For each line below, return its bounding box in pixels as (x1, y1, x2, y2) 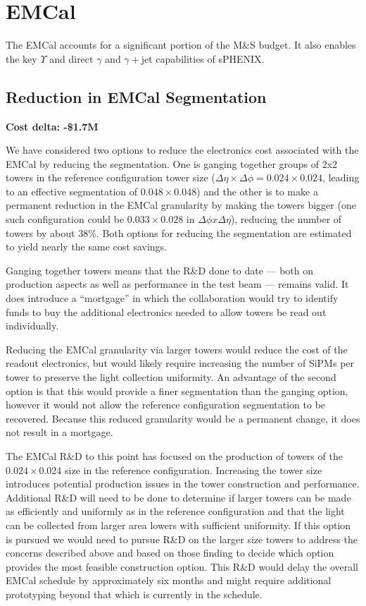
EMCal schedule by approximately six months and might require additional (6, 573, 332, 588)
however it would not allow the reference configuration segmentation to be (6, 397, 326, 412)
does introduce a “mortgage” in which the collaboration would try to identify (6, 291, 339, 305)
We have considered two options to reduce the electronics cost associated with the (6, 143, 359, 157)
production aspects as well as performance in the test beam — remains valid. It (6, 277, 349, 291)
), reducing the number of (230, 212, 342, 226)
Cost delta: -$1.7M (6, 119, 99, 133)
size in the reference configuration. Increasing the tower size (65, 462, 322, 477)
